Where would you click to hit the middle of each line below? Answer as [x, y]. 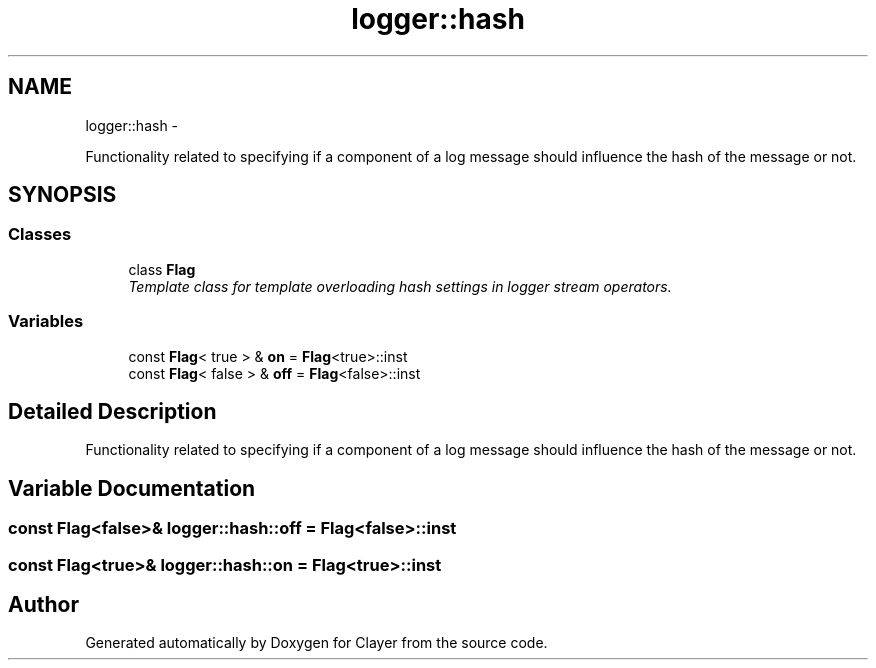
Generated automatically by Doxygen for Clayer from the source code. [316, 643]
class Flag [162, 269]
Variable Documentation [132, 488]
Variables [46, 321]
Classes [40, 234]
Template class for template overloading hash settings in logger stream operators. [400, 286]
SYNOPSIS [62, 195]
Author [43, 605]
